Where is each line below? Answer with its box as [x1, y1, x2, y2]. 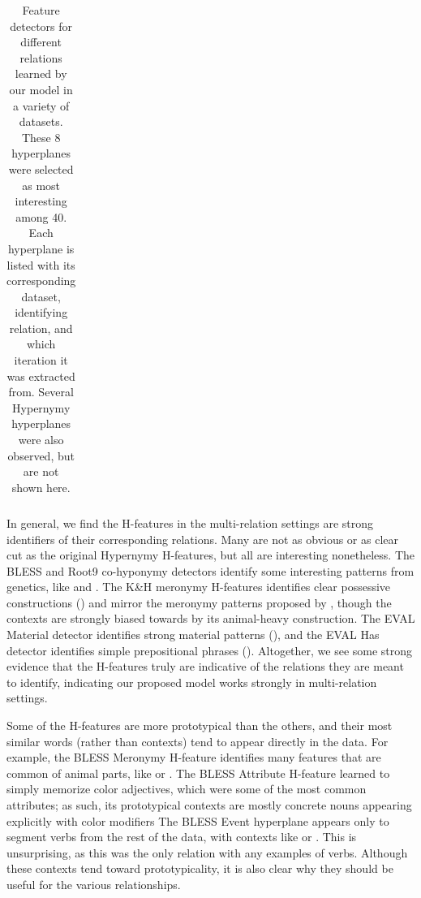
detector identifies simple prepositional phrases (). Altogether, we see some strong [6, 641, 413, 658]
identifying [15, 304, 68, 321]
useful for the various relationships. [6, 875, 181, 892]
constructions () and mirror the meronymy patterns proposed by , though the [6, 594, 392, 611]
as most [22, 176, 61, 193]
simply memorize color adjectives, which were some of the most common [6, 780, 367, 797]
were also [18, 431, 64, 448]
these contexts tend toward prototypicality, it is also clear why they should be [6, 860, 393, 877]
